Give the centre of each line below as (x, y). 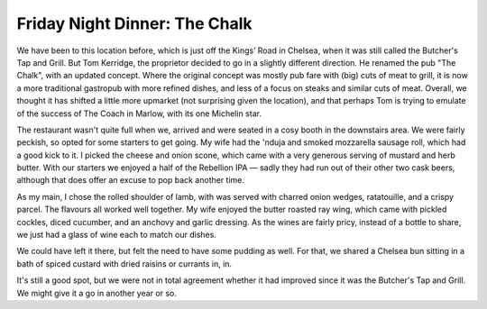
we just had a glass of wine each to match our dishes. (116, 235)
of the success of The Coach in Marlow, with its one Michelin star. (139, 114)
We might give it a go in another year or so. (97, 293)
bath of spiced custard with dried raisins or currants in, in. (124, 264)
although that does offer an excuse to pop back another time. (131, 180)
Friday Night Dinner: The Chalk (134, 23)
